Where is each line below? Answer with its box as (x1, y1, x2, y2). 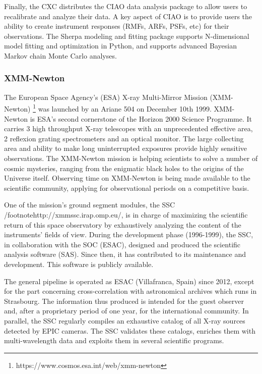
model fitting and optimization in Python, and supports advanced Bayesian (4, 40, 237, 51)
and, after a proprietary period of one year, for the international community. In (4, 305, 249, 316)
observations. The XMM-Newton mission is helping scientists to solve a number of (4, 153, 258, 163)
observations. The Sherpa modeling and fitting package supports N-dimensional (4, 30, 249, 41)
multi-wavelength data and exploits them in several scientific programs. (4, 335, 224, 346)
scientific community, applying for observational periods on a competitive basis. (4, 182, 249, 193)
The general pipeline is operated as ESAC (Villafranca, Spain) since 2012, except (4, 276, 254, 286)
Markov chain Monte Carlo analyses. (4, 50, 117, 61)
